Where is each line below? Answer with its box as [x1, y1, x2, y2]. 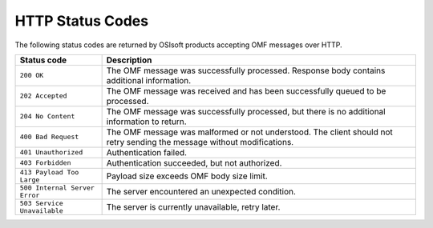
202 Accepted [19, 92, 67, 100]
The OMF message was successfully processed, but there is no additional [106, 106, 386, 117]
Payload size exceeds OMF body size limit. [106, 170, 268, 182]
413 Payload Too [19, 168, 79, 176]
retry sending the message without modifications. [106, 136, 294, 147]
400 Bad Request [19, 133, 79, 142]
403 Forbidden [19, 158, 71, 167]
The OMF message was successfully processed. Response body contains [106, 65, 386, 76]
